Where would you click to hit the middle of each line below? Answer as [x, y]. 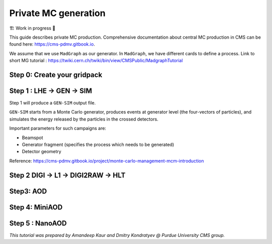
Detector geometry [42, 152]
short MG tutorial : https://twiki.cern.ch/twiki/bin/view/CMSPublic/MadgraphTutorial [96, 61]
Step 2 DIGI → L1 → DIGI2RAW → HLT [67, 175]
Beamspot [32, 138]
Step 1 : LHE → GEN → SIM [51, 91]
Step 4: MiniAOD [36, 207]
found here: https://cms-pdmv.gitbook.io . [52, 44]
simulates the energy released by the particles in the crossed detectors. [84, 119]
